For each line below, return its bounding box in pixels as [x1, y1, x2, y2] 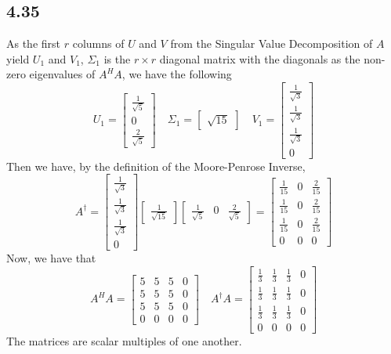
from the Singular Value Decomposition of [170, 35, 373, 52]
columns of [72, 35, 125, 52]
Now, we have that [6, 250, 96, 266]
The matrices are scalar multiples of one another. [6, 332, 242, 349]
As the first [6, 35, 61, 52]
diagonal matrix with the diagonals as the [159, 50, 360, 67]
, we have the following [121, 66, 232, 82]
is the [103, 50, 131, 67]
